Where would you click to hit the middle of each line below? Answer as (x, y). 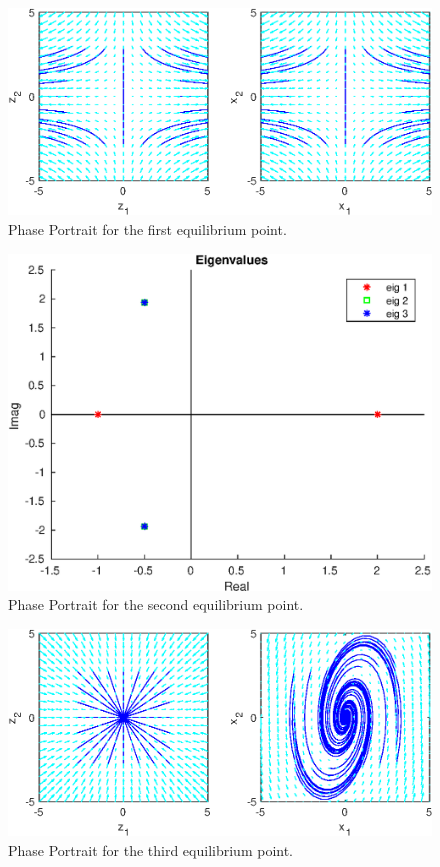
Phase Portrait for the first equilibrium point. (147, 228)
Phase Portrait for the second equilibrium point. (156, 604)
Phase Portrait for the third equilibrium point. (151, 849)
